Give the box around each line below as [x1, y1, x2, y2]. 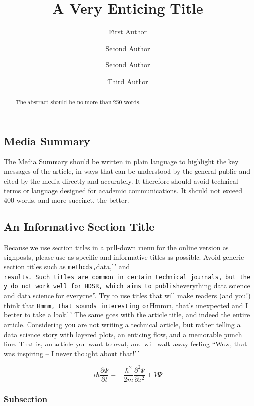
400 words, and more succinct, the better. [4, 195, 129, 205]
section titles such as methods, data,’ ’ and [4, 261, 130, 272]
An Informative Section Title [4, 219, 155, 234]
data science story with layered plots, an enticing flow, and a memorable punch [4, 329, 242, 339]
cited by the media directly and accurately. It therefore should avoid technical [4, 175, 238, 186]
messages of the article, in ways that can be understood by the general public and [4, 166, 250, 176]
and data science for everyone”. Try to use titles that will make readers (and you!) [4, 290, 251, 301]
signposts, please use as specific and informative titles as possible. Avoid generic [4, 251, 244, 262]
